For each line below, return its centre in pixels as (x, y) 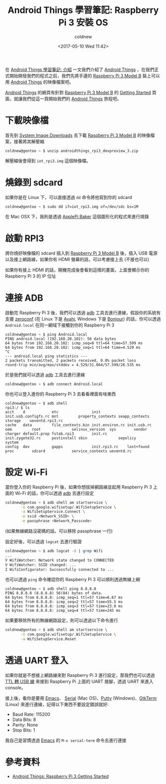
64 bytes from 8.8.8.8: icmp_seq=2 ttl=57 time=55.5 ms (64, 602)
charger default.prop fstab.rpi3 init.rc (56, 434)
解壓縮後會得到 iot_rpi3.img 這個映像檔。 (48, 161)
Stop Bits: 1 (24, 730)
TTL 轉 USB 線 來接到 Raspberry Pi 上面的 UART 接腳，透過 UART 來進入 (79, 681)
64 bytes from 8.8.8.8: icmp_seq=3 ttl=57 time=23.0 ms (64, 606)
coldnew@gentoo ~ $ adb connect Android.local (54, 384)
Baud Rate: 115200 (31, 714)
